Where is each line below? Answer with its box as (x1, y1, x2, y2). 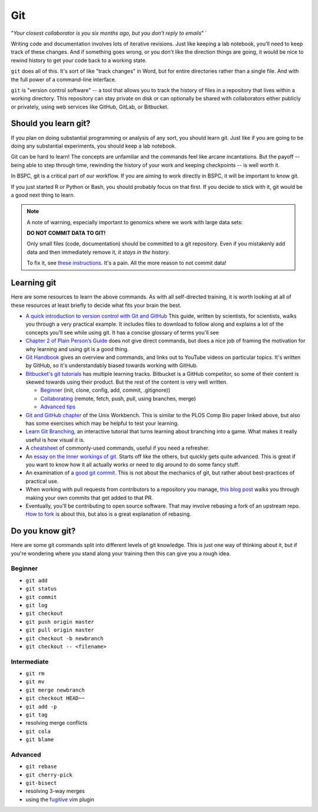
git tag (25, 711, 48, 718)
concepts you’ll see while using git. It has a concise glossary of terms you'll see (25, 329, 219, 336)
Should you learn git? (11, 119, 91, 129)
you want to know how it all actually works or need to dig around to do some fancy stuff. (25, 461, 240, 468)
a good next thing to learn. (11, 191, 75, 198)
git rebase (25, 763, 57, 770)
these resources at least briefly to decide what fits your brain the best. (11, 302, 182, 309)
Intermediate (11, 657, 49, 666)
